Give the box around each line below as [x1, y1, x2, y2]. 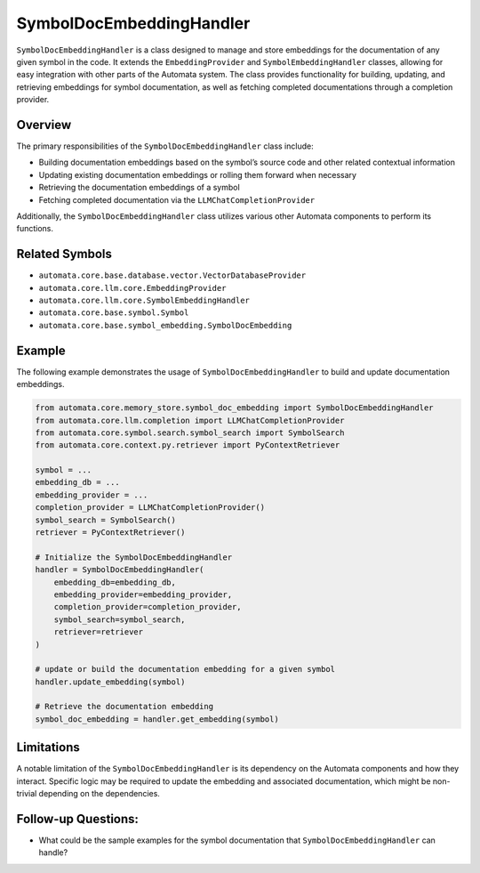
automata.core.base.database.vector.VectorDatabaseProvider [38, 271, 307, 280]
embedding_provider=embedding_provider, [53, 589, 233, 600]
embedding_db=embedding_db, [53, 577, 177, 587]
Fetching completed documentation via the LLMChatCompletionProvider [38, 194, 316, 205]
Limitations [16, 740, 80, 756]
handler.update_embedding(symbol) [35, 676, 186, 687]
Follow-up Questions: [16, 811, 140, 827]
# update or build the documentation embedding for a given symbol [35, 664, 336, 675]
